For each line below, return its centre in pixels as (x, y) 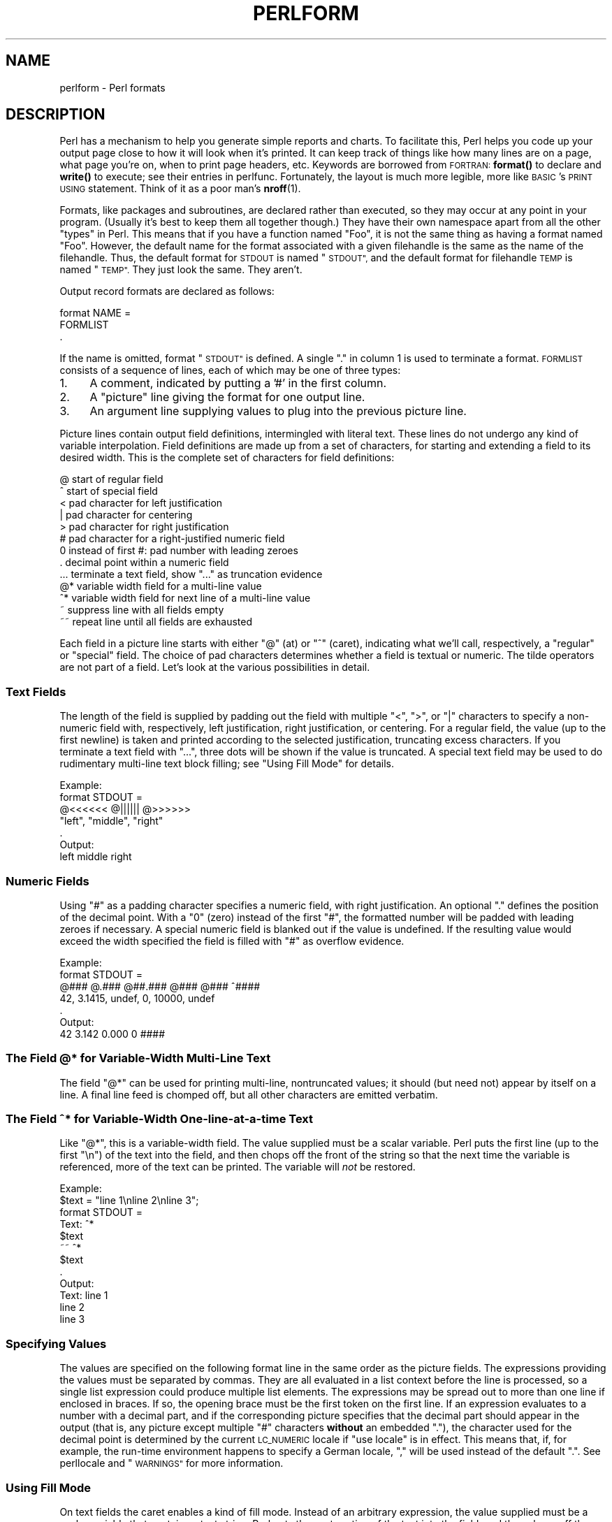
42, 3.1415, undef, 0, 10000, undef (137, 998)
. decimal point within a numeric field (144, 563)
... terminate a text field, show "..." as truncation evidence (191, 574)
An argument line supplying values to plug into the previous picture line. (278, 411)
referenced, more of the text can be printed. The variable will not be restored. (238, 1167)
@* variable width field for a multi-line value (161, 586)
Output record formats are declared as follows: (167, 291)
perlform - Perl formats (112, 87)
